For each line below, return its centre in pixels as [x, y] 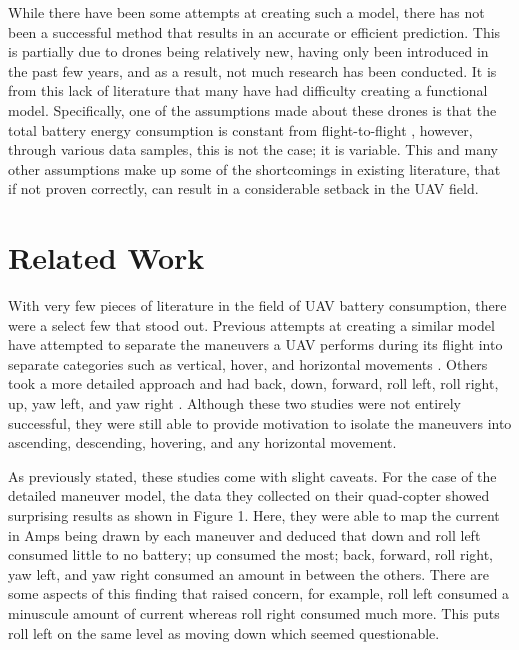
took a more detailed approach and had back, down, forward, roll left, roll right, [253, 383]
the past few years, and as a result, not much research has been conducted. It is [252, 70]
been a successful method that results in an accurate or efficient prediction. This [254, 31]
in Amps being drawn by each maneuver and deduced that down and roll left [244, 534]
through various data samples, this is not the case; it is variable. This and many [253, 149]
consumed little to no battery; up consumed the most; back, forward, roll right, [251, 554]
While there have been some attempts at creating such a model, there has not [246, 12]
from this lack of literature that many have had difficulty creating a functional [248, 90]
